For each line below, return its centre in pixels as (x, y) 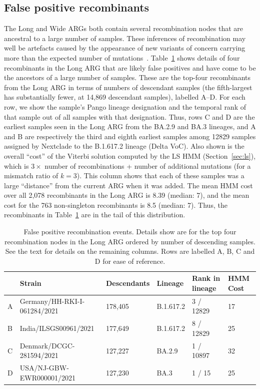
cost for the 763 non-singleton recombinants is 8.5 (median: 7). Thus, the (116, 205)
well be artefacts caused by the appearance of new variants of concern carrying (125, 48)
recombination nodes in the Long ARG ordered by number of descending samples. (130, 241)
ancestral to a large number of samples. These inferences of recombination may (125, 38)
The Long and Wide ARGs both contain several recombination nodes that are (124, 28)
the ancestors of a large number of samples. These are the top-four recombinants (127, 77)
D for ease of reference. (130, 261)
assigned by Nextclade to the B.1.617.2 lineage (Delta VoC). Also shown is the (124, 146)
